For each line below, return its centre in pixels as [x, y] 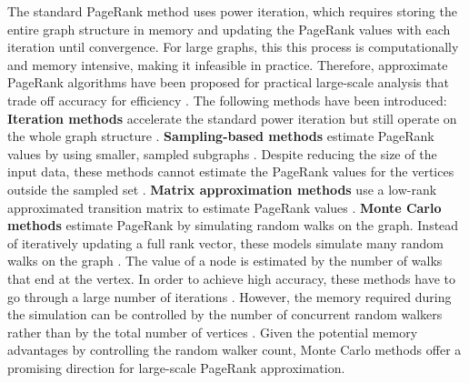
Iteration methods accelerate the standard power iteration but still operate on [232, 118]
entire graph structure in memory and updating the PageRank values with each [229, 29]
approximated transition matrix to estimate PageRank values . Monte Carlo [225, 207]
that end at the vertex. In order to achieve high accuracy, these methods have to [231, 278]
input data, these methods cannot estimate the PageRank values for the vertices [231, 171]
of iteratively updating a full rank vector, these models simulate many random [225, 242]
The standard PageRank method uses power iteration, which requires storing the [232, 11]
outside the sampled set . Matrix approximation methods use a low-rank [222, 189]
